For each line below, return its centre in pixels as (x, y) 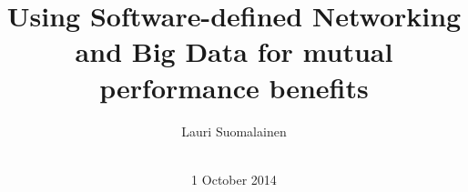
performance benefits (234, 87)
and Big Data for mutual (234, 51)
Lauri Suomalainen (234, 131)
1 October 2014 (234, 179)
